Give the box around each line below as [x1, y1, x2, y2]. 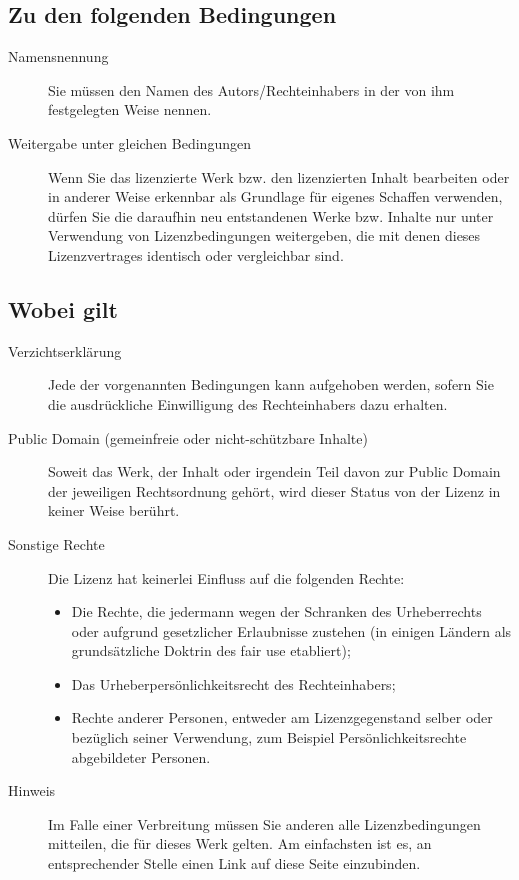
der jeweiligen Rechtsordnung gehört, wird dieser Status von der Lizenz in [48, 480, 501, 501]
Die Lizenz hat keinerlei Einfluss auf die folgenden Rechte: [48, 567, 405, 588]
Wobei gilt [8, 293, 118, 324]
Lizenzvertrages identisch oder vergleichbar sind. [48, 244, 344, 265]
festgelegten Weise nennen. [48, 99, 212, 120]
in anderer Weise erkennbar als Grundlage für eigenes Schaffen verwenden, [48, 186, 503, 207]
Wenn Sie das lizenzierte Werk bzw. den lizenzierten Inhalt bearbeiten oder [48, 166, 510, 187]
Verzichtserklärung [8, 340, 122, 361]
